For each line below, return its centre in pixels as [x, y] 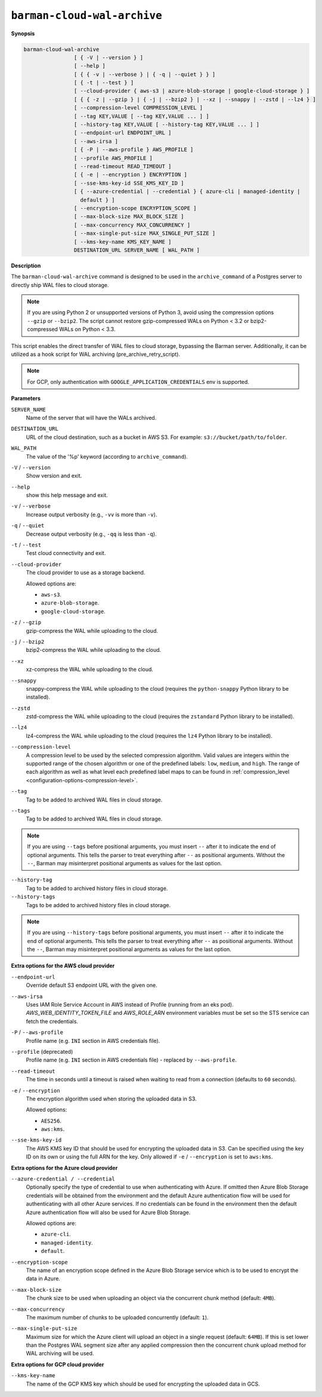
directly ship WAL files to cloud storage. [60, 285]
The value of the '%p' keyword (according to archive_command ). [107, 456]
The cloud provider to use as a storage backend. [86, 573]
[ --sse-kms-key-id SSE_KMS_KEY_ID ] [129, 183]
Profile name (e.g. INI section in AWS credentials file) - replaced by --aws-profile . [131, 1060]
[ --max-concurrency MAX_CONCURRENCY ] [132, 225]
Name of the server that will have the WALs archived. [91, 417]
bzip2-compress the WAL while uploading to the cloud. [94, 650]
